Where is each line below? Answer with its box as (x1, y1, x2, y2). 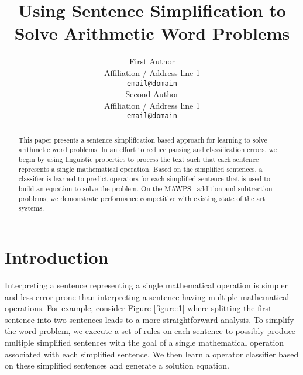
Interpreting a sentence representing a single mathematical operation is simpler (5, 278, 288, 291)
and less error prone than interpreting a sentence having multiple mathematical (5, 290, 290, 302)
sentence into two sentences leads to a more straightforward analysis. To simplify (5, 313, 294, 325)
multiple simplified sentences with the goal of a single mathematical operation (5, 336, 284, 348)
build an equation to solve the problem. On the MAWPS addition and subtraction (18, 184, 273, 194)
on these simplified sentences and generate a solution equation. (5, 359, 229, 371)
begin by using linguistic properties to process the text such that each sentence (18, 154, 259, 164)
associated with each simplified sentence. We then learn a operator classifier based (5, 348, 299, 360)
